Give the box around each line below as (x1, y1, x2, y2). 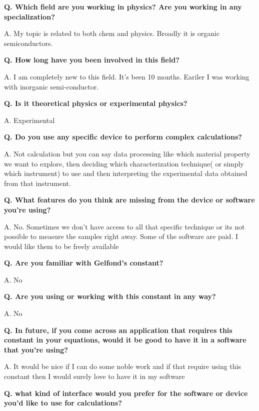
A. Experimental (4, 114, 55, 125)
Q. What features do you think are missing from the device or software (4, 194, 255, 205)
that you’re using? (4, 344, 68, 354)
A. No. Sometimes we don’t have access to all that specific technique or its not (4, 221, 245, 231)
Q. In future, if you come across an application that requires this (4, 324, 232, 335)
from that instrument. (4, 177, 71, 188)
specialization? (4, 11, 55, 21)
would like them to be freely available (4, 240, 119, 251)
